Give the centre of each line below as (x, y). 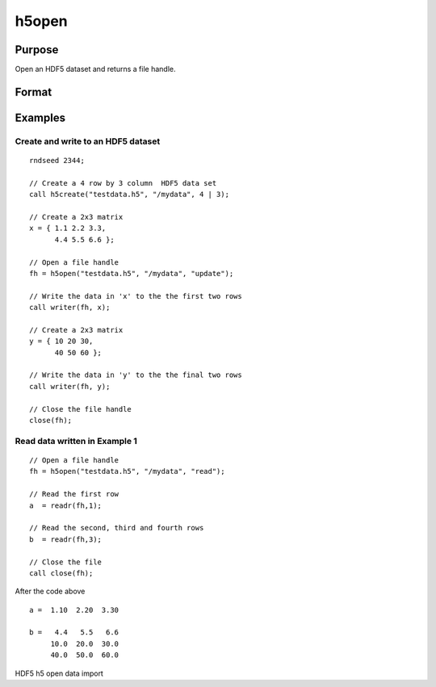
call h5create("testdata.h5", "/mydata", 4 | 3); (130, 195)
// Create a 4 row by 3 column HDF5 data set (123, 183)
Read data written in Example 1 (76, 441)
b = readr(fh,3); (66, 539)
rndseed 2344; (57, 161)
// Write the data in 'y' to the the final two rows (136, 375)
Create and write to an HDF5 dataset (88, 141)
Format (34, 92)
